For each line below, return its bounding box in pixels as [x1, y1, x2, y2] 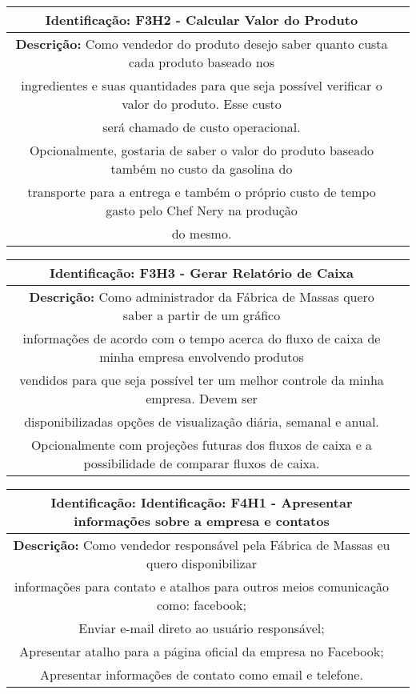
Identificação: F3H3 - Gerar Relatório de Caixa [50, 263, 354, 282]
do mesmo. [171, 224, 232, 243]
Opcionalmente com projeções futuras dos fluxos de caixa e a [30, 435, 373, 454]
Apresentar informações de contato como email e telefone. [40, 665, 363, 684]
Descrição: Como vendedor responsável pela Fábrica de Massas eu [13, 536, 390, 554]
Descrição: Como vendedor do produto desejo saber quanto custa [15, 34, 388, 53]
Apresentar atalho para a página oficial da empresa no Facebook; [19, 642, 384, 660]
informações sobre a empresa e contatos [74, 511, 330, 530]
